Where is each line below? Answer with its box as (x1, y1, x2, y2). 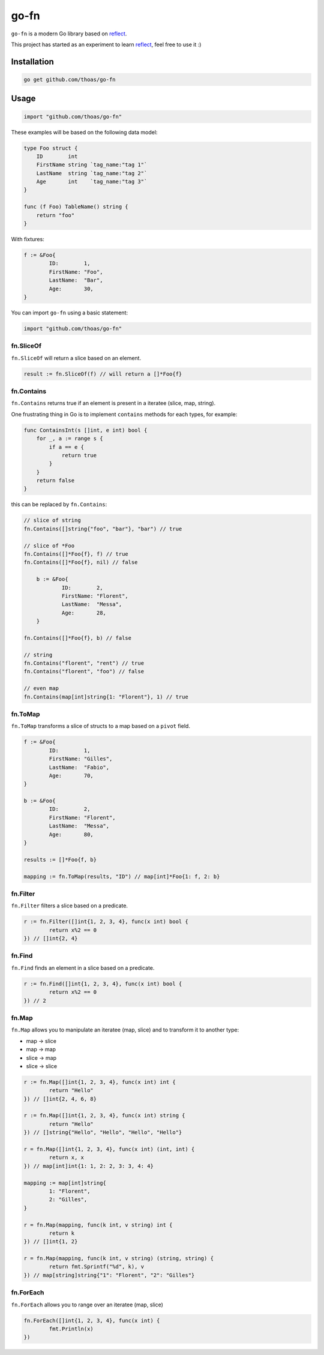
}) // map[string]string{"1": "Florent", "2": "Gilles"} (23, 1272, 195, 1278)
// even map (23, 685, 59, 692)
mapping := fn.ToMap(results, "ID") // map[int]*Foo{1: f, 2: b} (23, 873, 220, 880)
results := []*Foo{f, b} (23, 856, 97, 863)
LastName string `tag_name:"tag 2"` (36, 170, 148, 176)
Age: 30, (49, 285, 94, 292)
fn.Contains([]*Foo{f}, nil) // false (23, 559, 138, 566)
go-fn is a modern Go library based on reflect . (11, 30, 127, 37)
